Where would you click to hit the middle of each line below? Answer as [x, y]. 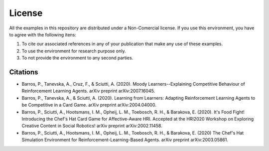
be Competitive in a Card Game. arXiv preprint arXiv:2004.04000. [89, 105]
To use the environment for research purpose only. [74, 51]
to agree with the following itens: [43, 34]
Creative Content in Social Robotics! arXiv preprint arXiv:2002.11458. [92, 126]
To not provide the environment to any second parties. [77, 58]
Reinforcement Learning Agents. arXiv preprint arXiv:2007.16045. [88, 91]
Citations [24, 72]
